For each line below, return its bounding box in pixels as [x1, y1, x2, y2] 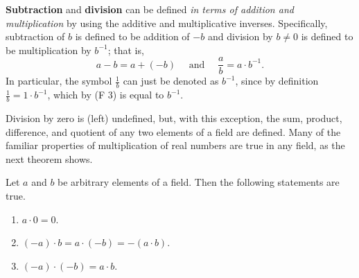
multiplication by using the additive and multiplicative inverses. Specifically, [6, 15, 328, 30]
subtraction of [6, 29, 65, 44]
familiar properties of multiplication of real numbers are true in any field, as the [6, 138, 345, 153]
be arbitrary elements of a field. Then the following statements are [58, 175, 340, 189]
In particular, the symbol [6, 73, 112, 88]
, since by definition [235, 73, 319, 88]
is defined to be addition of [75, 29, 190, 44]
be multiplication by [6, 42, 91, 57]
